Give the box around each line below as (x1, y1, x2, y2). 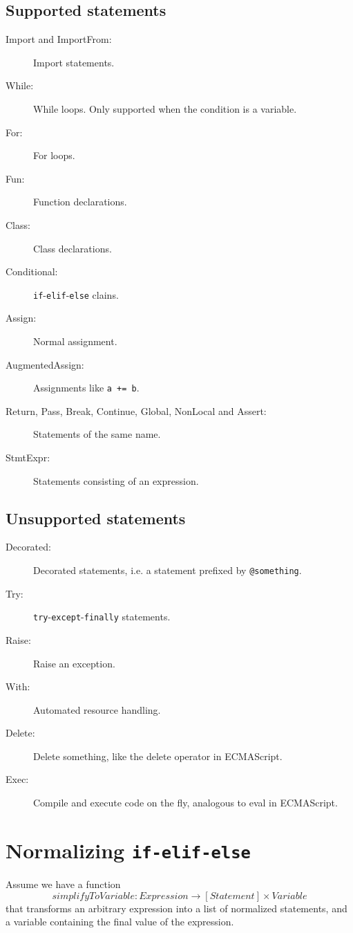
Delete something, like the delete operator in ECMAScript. (33, 748, 283, 763)
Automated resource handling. (33, 702, 161, 717)
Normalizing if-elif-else (6, 835, 251, 864)
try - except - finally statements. (33, 609, 171, 624)
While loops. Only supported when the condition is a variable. (33, 101, 297, 116)
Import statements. (33, 55, 115, 69)
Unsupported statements (6, 507, 186, 528)
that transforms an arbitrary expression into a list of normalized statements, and (6, 900, 347, 915)
